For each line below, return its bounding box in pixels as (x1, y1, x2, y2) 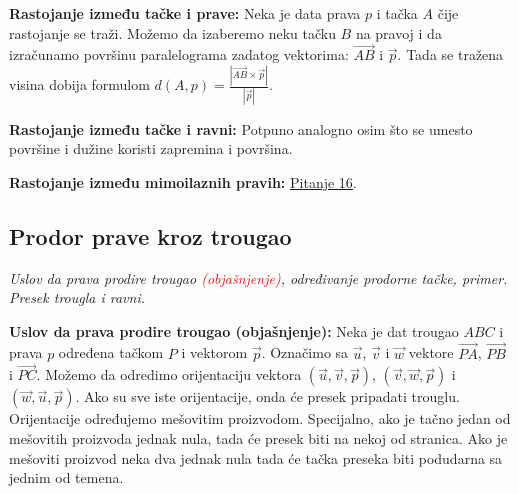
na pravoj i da (355, 22, 442, 43)
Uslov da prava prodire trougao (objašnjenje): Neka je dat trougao (9, 320, 459, 341)
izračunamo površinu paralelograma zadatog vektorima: (9, 44, 349, 65)
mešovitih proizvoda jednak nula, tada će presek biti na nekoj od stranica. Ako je (9, 428, 508, 449)
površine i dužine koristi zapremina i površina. (9, 138, 293, 159)
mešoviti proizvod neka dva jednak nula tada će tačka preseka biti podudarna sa (9, 447, 503, 468)
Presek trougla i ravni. (9, 287, 146, 308)
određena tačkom (58, 342, 164, 363)
